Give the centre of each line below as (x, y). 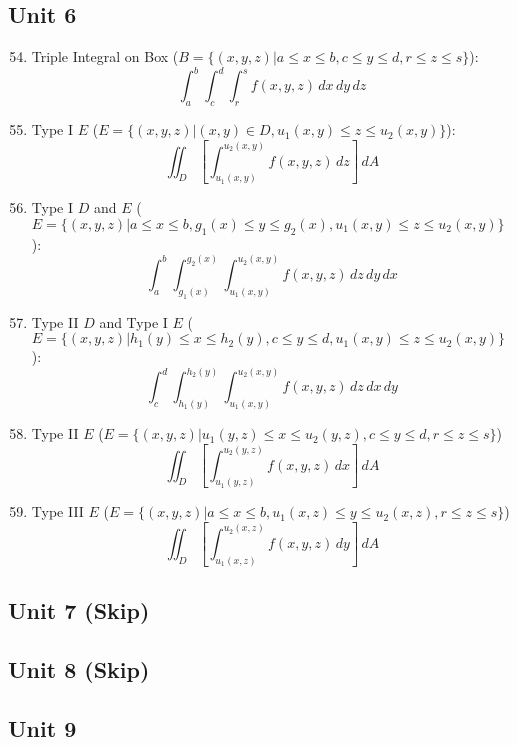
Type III (57, 511)
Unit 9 (42, 727)
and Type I (133, 321)
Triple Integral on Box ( (105, 56)
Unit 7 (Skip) (79, 610)
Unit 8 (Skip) (79, 668)
